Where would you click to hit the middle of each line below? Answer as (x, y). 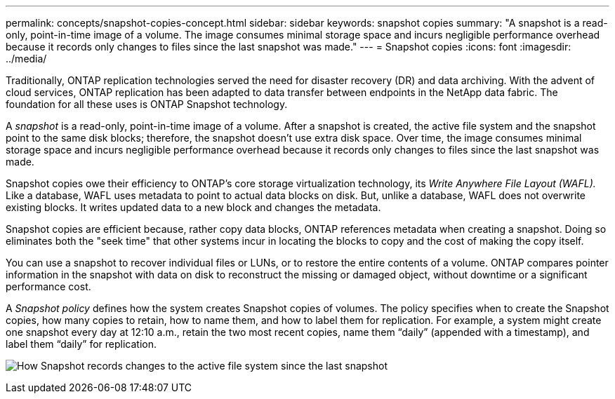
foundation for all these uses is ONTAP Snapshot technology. (147, 104)
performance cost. (48, 286)
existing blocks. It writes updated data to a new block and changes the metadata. (193, 207)
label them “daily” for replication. (81, 344)
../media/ (26, 59)
